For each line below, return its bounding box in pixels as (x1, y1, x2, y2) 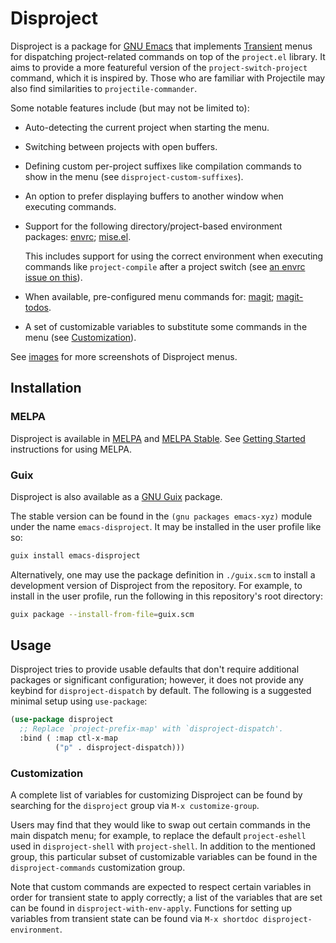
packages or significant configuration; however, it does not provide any (10, 674, 304, 686)
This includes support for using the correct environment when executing (24, 250, 324, 262)
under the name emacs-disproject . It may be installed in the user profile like (10, 520, 322, 532)
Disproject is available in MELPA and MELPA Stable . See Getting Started (10, 432, 306, 444)
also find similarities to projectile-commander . (10, 82, 198, 94)
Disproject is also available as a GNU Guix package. (10, 490, 223, 502)
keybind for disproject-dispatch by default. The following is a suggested (10, 685, 312, 697)
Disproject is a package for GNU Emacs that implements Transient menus (10, 40, 313, 52)
